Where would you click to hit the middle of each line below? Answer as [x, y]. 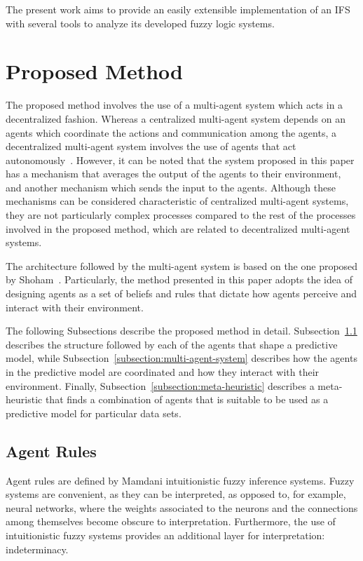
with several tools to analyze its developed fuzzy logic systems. [140, 23]
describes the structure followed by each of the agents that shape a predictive [172, 344]
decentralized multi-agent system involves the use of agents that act [151, 146]
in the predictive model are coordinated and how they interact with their [163, 372]
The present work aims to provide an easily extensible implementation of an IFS [178, 9]
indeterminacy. [37, 549]
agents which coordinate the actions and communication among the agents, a [171, 132]
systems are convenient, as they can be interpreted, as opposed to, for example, [176, 494]
